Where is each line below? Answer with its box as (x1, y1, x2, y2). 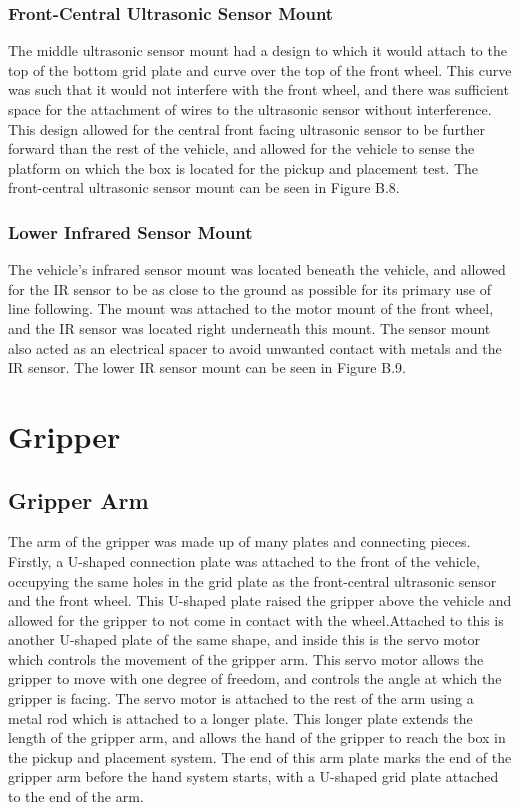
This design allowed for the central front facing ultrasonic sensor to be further (8, 118, 486, 139)
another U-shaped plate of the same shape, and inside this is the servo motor (8, 629, 480, 650)
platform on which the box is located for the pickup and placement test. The (8, 157, 479, 178)
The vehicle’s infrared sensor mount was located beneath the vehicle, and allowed (8, 259, 506, 280)
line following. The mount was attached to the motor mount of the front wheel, (8, 298, 494, 319)
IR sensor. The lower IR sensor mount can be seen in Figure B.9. (8, 357, 406, 378)
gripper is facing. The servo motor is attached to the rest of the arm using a (8, 688, 474, 709)
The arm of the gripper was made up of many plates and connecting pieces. (8, 531, 471, 552)
